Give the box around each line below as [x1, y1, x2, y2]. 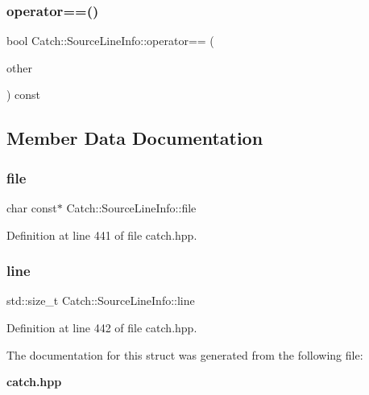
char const [6, 200, 57, 216]
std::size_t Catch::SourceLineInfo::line [6, 292, 195, 309]
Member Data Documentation [6, 125, 263, 150]
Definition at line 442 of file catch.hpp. [6, 319, 197, 335]
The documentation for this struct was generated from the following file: [6, 346, 363, 363]
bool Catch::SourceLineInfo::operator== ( [6, 32, 214, 49]
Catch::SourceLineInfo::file [66, 200, 197, 216]
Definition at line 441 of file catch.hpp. [6, 226, 197, 243]
